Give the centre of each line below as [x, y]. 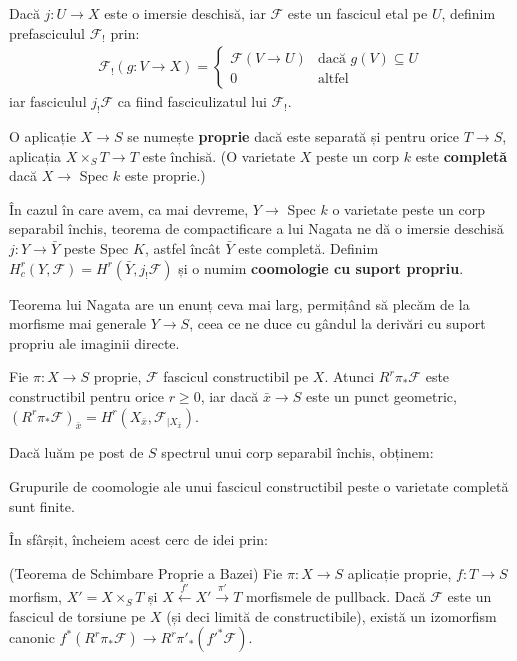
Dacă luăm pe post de [76, 452]
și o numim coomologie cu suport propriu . [321, 267]
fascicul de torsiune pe [77, 615]
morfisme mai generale [78, 323]
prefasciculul [47, 32]
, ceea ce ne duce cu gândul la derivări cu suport [337, 323]
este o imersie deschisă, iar [185, 13]
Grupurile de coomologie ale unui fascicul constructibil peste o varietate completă [259, 485]
